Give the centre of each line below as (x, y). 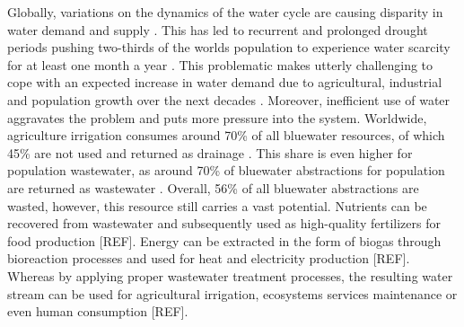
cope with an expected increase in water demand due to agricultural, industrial (225, 82)
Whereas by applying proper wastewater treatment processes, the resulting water (230, 275)
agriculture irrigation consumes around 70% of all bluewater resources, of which (226, 135)
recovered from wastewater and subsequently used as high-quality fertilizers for (224, 223)
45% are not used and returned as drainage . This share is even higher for (210, 152)
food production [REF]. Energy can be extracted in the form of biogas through (224, 240)
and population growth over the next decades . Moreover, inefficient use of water (229, 99)
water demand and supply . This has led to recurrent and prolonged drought (218, 29)
